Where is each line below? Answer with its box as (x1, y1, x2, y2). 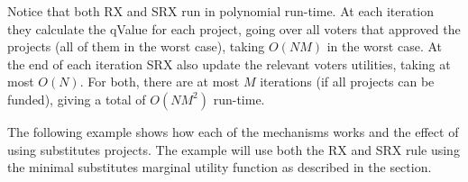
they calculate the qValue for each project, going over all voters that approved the (7, 19, 461, 38)
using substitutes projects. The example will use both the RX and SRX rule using (7, 140, 460, 159)
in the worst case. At (326, 37, 443, 56)
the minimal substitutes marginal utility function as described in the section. (7, 158, 432, 177)
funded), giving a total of (7, 89, 146, 108)
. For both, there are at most (79, 72, 240, 91)
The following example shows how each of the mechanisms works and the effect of (7, 122, 459, 141)
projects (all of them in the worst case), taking (7, 37, 265, 56)
